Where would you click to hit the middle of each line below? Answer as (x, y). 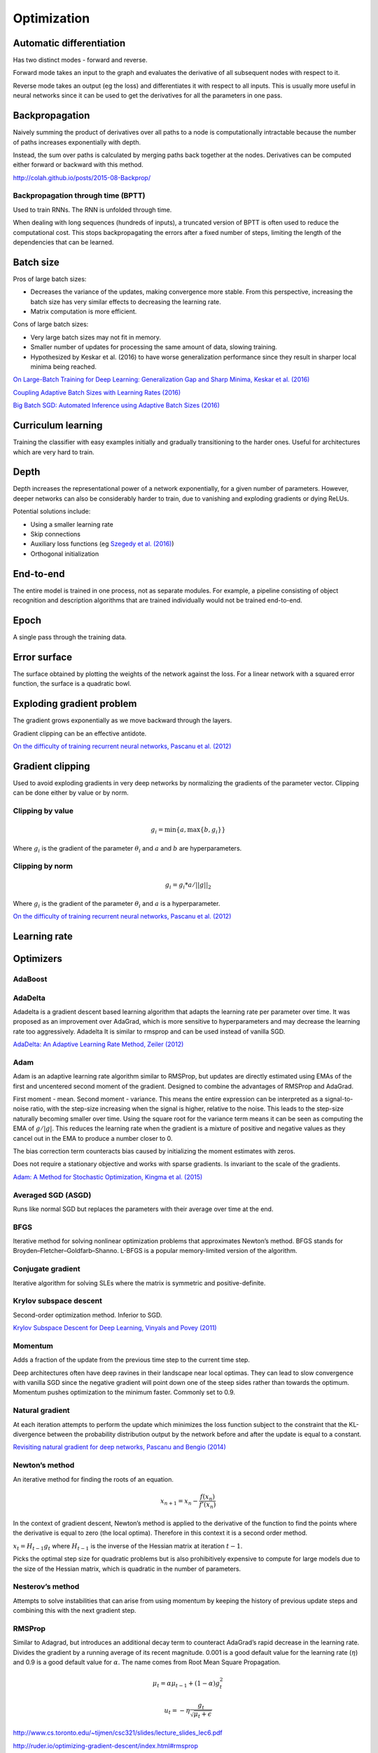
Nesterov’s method (46, 1587)
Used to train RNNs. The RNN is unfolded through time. (92, 210)
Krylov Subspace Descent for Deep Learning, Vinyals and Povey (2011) (115, 1328)
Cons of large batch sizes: (51, 324)
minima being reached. (64, 367)
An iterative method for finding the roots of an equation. (93, 1479)
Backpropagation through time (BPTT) (79, 196)
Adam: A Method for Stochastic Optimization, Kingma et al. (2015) (108, 1177)
